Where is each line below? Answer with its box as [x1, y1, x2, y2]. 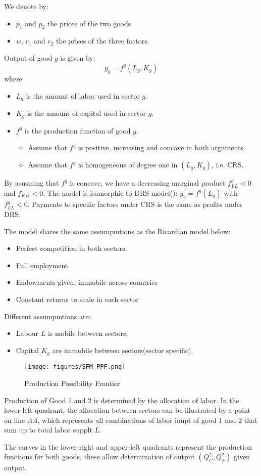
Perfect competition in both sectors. [16, 243, 127, 253]
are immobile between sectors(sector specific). [52, 344, 193, 355]
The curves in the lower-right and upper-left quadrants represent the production [4, 441, 252, 452]
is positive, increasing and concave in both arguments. [78, 142, 245, 153]
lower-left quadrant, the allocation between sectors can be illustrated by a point [4, 405, 251, 415]
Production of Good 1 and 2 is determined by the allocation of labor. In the [4, 395, 239, 405]
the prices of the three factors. [56, 35, 149, 46]
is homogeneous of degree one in [78, 159, 178, 170]
